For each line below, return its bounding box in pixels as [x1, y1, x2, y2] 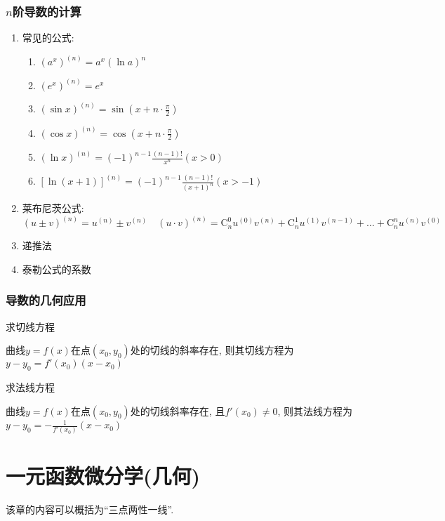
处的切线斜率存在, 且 [130, 403, 225, 418]
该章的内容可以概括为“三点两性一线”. [6, 501, 174, 516]
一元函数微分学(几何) [6, 461, 201, 489]
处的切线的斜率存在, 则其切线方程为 [130, 343, 294, 357]
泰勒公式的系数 [22, 261, 91, 276]
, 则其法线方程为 [277, 403, 353, 418]
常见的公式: [22, 30, 74, 45]
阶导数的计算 [12, 2, 81, 20]
